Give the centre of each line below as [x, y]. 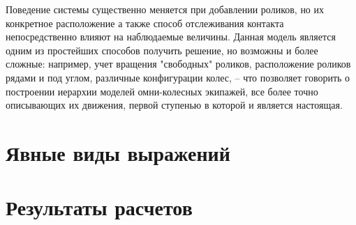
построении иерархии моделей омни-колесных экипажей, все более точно [162, 91]
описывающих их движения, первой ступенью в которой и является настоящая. [174, 105]
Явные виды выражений [118, 152]
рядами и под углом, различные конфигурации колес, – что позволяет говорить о [178, 77]
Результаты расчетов [99, 207]
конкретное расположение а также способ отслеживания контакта [145, 23]
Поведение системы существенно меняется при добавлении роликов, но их [165, 9]
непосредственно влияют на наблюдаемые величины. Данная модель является [171, 37]
